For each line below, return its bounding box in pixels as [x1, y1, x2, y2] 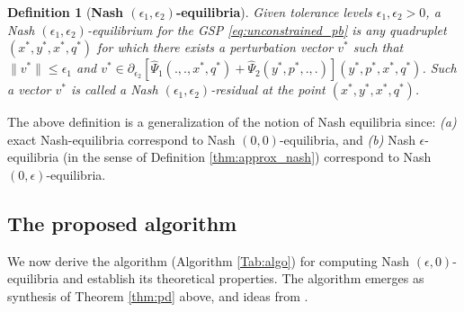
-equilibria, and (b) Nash [279, 129, 415, 148]
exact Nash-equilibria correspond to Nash [7, 129, 236, 148]
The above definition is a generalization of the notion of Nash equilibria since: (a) [7, 112, 457, 131]
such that [352, 38, 404, 57]
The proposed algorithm [7, 209, 237, 236]
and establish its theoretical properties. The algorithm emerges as [62, 269, 424, 288]
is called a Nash [70, 80, 158, 99]
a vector [7, 80, 51, 99]
